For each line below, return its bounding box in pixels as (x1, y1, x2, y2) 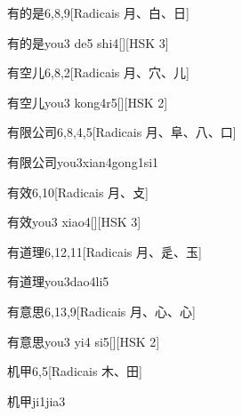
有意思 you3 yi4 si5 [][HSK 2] (7, 332, 160, 350)
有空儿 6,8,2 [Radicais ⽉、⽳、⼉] (7, 63, 190, 82)
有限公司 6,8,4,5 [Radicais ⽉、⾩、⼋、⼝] (7, 123, 237, 141)
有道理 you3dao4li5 (7, 272, 109, 291)
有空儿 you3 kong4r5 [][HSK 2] (7, 92, 168, 111)
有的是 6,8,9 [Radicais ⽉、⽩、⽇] (7, 4, 190, 21)
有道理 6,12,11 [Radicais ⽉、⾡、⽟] (7, 242, 202, 260)
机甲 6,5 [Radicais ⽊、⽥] (7, 362, 142, 380)
